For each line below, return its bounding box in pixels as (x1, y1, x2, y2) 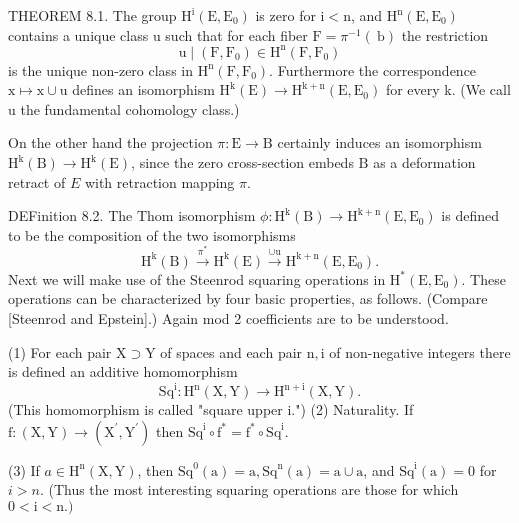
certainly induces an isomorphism (277, 132, 482, 153)
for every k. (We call (385, 79, 511, 100)
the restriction (401, 24, 489, 45)
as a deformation (373, 152, 476, 173)
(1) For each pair (8, 341, 112, 362)
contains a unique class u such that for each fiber (8, 24, 308, 45)
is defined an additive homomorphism (8, 361, 238, 382)
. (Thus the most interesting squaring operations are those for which (39, 479, 459, 500)
